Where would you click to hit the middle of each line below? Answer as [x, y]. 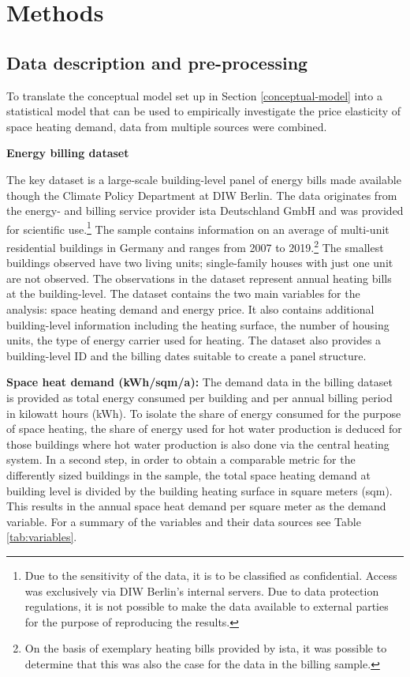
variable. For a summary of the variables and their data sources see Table [184, 521]
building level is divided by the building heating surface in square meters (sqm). [199, 490]
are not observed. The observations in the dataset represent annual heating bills [199, 278]
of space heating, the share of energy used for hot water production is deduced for [204, 429]
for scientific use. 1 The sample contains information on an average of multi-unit [198, 228]
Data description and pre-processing [157, 62]
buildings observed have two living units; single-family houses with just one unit [200, 263]
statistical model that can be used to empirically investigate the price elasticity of [204, 111]
